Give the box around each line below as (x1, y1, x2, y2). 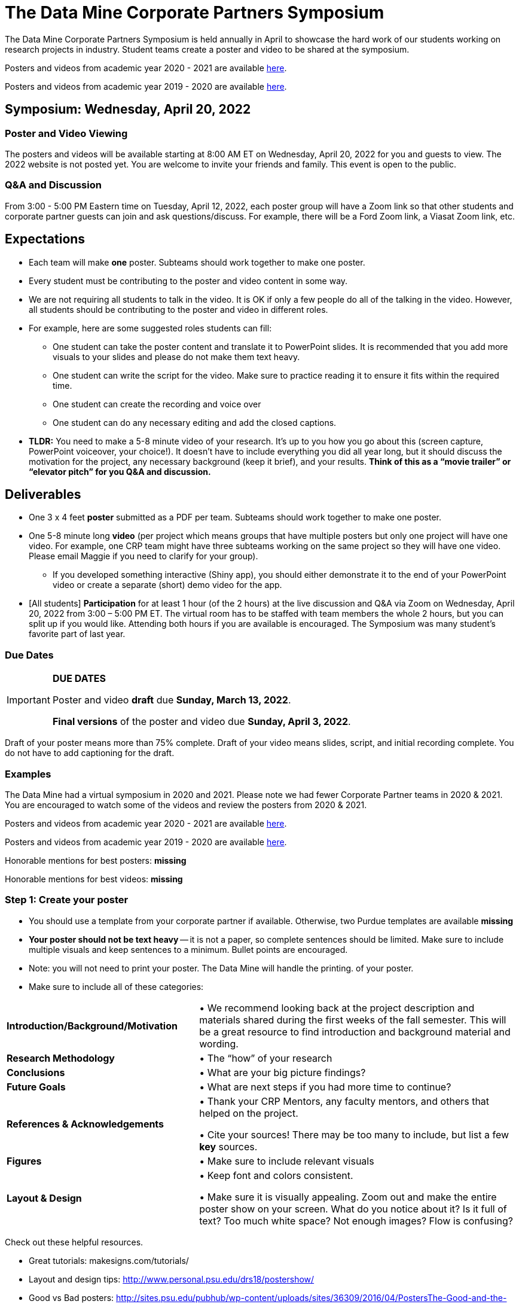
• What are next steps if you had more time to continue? (199, 1080, 451, 1093)
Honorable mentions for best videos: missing (5, 873, 183, 884)
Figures (7, 1154, 42, 1167)
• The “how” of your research (199, 1052, 332, 1064)
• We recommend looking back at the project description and (199, 1001, 475, 1014)
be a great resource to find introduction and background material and (199, 1025, 511, 1038)
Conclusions (7, 1066, 65, 1078)
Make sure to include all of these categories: (29, 981, 204, 992)
